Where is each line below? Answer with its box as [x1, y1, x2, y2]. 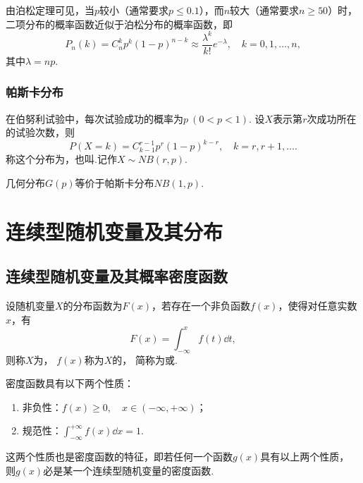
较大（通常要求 [230, 3, 300, 17]
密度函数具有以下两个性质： [6, 376, 134, 391]
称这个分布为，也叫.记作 [6, 152, 117, 166]
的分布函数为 [63, 298, 123, 313]
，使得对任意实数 [278, 298, 357, 313]
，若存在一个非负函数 [152, 298, 251, 313]
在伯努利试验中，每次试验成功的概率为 [6, 111, 183, 126]
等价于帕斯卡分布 [75, 175, 154, 190]
